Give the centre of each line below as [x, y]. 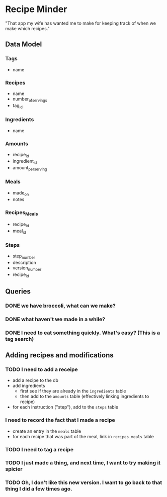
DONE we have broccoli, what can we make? [60, 306]
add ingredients [29, 386]
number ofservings [30, 99]
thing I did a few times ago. [39, 489]
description [24, 262]
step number [24, 256]
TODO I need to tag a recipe [39, 449]
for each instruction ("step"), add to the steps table [65, 407]
